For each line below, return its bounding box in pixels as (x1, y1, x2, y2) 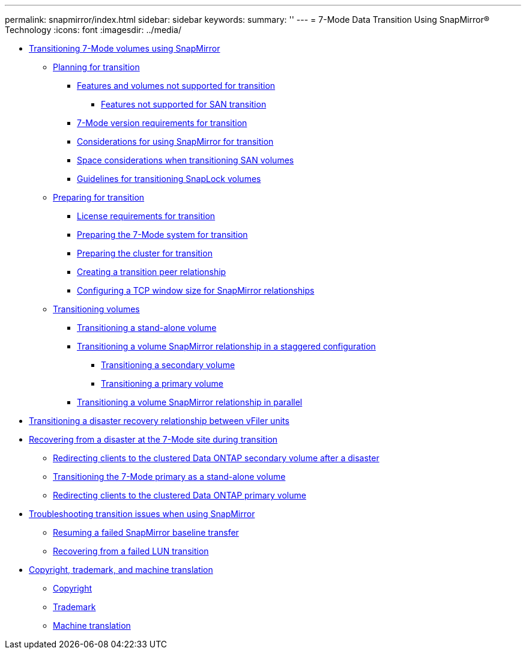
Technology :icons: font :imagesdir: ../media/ (5, 25, 181, 35)
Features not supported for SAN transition (101, 99, 267, 109)
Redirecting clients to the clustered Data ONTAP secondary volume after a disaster (53, 453, 379, 463)
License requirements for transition (77, 211, 216, 221)
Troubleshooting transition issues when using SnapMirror (29, 509, 255, 519)
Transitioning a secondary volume (101, 360, 235, 370)
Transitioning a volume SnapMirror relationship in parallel (77, 397, 303, 407)
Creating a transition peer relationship (77, 267, 226, 277)
